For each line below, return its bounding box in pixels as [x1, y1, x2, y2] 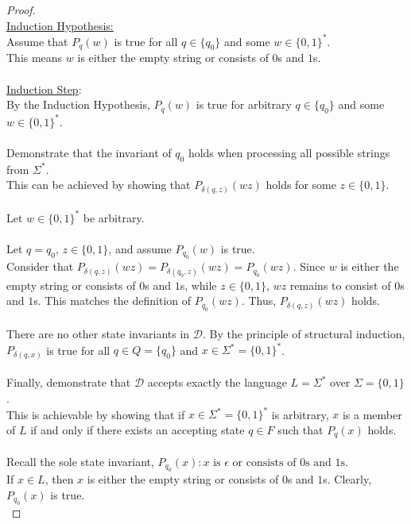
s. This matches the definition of [33, 292, 192, 309]
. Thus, [241, 292, 277, 309]
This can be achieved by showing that [6, 176, 191, 193]
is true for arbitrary [196, 96, 292, 113]
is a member [342, 406, 402, 422]
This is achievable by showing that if [6, 406, 185, 422]
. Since [293, 258, 326, 275]
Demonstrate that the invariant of [6, 144, 172, 160]
